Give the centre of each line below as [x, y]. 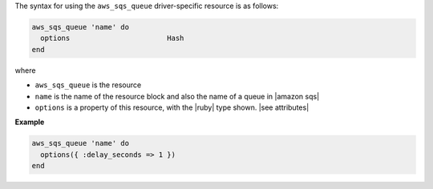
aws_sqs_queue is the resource [88, 85]
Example [30, 122]
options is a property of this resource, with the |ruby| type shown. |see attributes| [172, 107]
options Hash [112, 38]
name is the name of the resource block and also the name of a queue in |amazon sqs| [177, 96]
